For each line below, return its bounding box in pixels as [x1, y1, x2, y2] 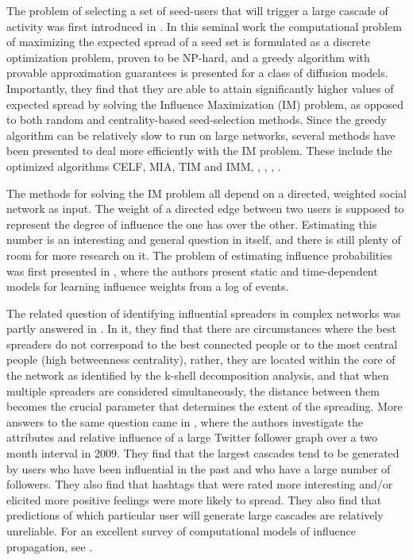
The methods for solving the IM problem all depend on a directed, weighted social [6, 184, 407, 201]
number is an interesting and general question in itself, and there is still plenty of [6, 231, 401, 248]
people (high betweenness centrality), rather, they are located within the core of [6, 351, 396, 368]
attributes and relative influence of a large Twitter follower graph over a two [6, 429, 378, 446]
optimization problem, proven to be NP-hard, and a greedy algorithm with [6, 48, 370, 65]
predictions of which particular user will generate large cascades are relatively [6, 507, 384, 523]
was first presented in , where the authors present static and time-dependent [6, 262, 378, 279]
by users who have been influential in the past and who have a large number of [6, 460, 391, 477]
